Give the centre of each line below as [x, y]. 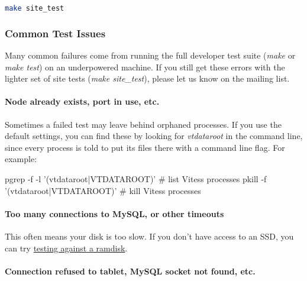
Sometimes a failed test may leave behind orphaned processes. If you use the [143, 124]
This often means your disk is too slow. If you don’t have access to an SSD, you [149, 236]
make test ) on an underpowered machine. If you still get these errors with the [145, 67]
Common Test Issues [55, 33]
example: [21, 159]
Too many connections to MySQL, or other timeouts [114, 213]
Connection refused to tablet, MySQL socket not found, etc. [130, 271]
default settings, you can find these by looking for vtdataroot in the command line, [154, 136]
